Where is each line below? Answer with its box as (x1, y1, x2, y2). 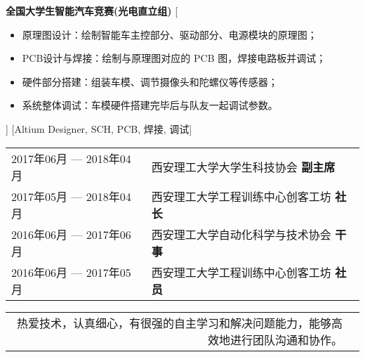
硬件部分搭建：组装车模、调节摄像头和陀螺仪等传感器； (22, 74, 278, 89)
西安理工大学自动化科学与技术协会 (151, 226, 331, 242)
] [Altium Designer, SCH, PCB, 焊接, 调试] (6, 121, 192, 136)
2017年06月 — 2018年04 (11, 150, 131, 167)
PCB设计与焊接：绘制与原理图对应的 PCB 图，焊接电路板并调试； (22, 51, 326, 65)
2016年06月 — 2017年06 (11, 226, 131, 242)
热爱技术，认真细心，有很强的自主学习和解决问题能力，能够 (16, 314, 331, 331)
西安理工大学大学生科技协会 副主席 (151, 158, 336, 175)
